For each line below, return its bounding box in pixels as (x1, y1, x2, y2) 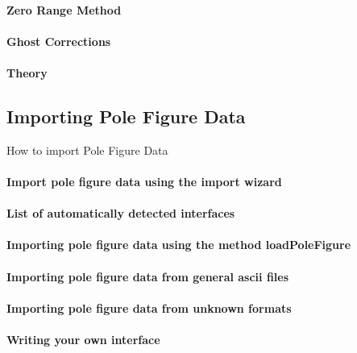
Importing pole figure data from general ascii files (6, 268, 289, 284)
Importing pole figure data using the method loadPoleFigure (6, 236, 351, 253)
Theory (6, 64, 48, 81)
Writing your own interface (6, 330, 160, 347)
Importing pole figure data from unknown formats (6, 299, 292, 316)
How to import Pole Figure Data (6, 141, 168, 158)
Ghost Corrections (6, 32, 111, 49)
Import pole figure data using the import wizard (6, 172, 282, 189)
